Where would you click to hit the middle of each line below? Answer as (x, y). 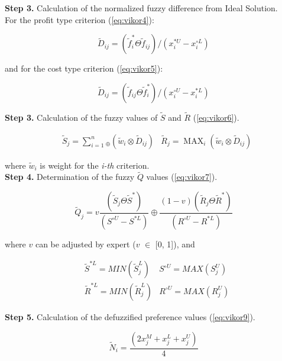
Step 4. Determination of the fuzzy (70, 177)
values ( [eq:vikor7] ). (182, 177)
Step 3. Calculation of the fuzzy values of (81, 117)
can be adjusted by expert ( (85, 244)
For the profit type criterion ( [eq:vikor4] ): (80, 19)
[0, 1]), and (175, 244)
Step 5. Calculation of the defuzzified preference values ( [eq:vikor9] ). (130, 317)
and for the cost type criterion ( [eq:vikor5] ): (84, 68)
